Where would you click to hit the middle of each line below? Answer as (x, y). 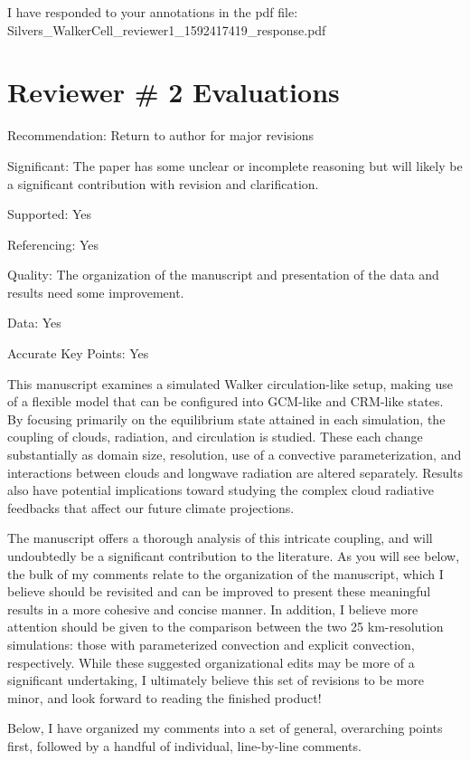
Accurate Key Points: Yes (78, 353)
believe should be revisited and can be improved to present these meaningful (219, 591)
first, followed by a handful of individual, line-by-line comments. (184, 745)
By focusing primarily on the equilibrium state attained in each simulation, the (226, 419)
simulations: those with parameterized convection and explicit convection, (211, 644)
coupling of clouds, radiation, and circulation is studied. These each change (215, 437)
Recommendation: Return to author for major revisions (161, 135)
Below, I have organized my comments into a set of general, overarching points (225, 728)
